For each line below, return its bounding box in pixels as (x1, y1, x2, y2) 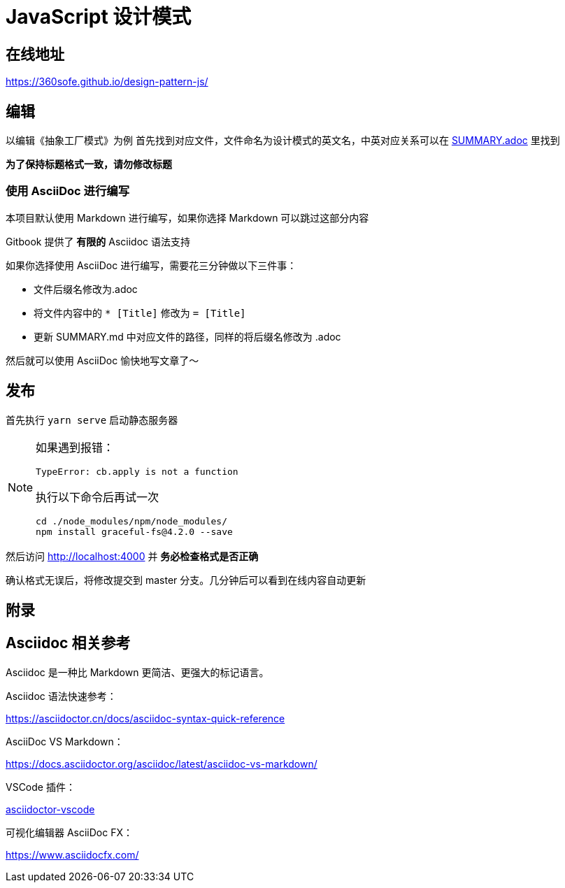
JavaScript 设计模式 (6, 5, 192, 29)
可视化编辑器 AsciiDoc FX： (6, 826, 134, 838)
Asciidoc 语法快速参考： (6, 689, 117, 702)
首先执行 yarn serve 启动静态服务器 (6, 413, 178, 426)
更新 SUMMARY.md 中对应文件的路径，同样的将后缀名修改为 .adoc (34, 330, 341, 343)
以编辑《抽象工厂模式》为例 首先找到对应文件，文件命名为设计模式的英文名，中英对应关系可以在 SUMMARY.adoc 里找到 (6, 134, 560, 147)
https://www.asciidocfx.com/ (6, 848, 139, 861)
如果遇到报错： (36, 440, 115, 454)
